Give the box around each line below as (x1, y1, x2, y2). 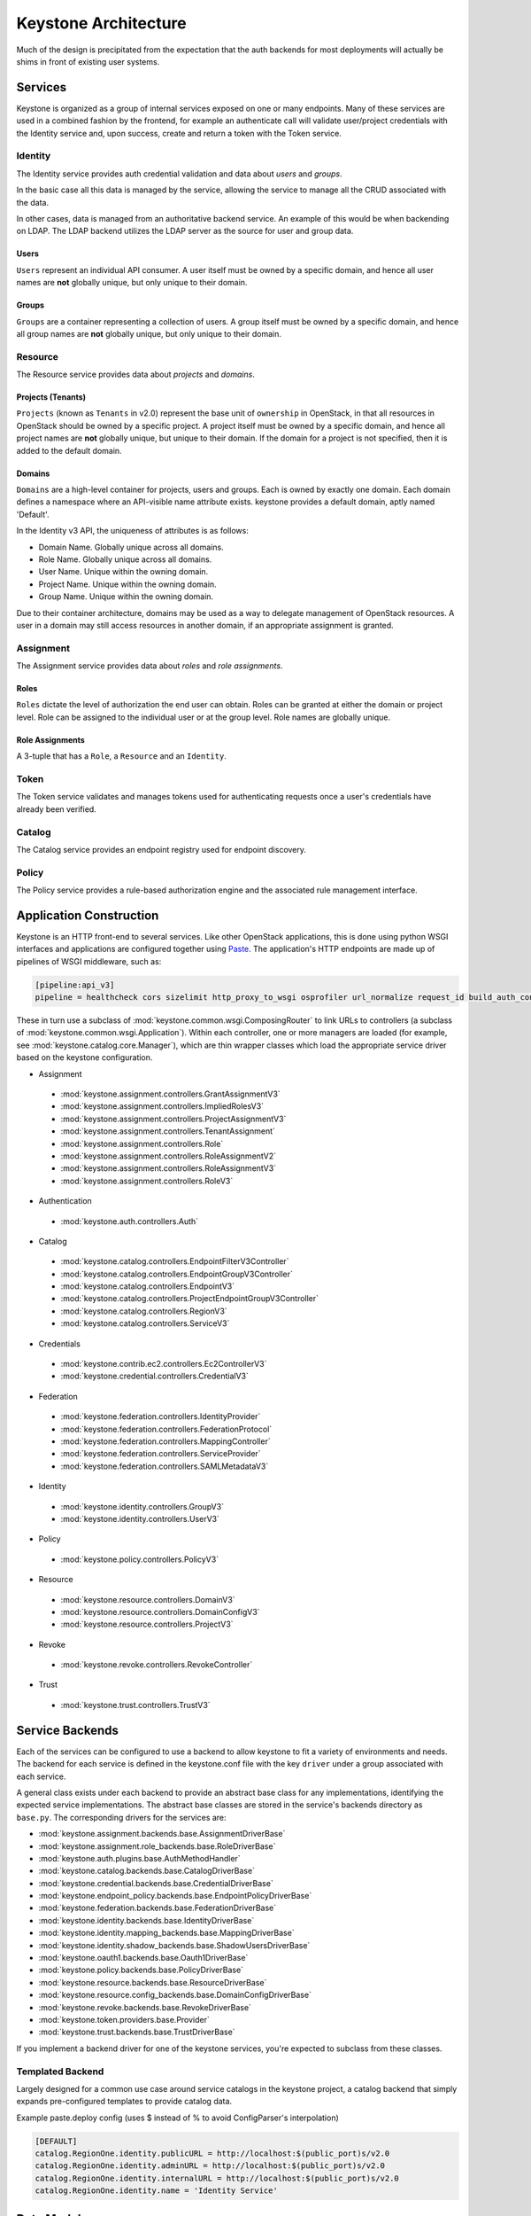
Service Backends (16, 1722, 119, 1737)
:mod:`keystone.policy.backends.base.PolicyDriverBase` (38, 1964, 243, 1976)
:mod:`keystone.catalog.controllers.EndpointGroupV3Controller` (60, 1268, 294, 1279)
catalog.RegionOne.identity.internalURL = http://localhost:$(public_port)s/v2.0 (35, 2173, 400, 2183)
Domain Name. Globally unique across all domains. (38, 542, 225, 552)
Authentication (38, 1196, 92, 1206)
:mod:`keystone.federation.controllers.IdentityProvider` (60, 1411, 261, 1422)
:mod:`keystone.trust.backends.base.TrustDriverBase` (38, 2026, 235, 2038)
